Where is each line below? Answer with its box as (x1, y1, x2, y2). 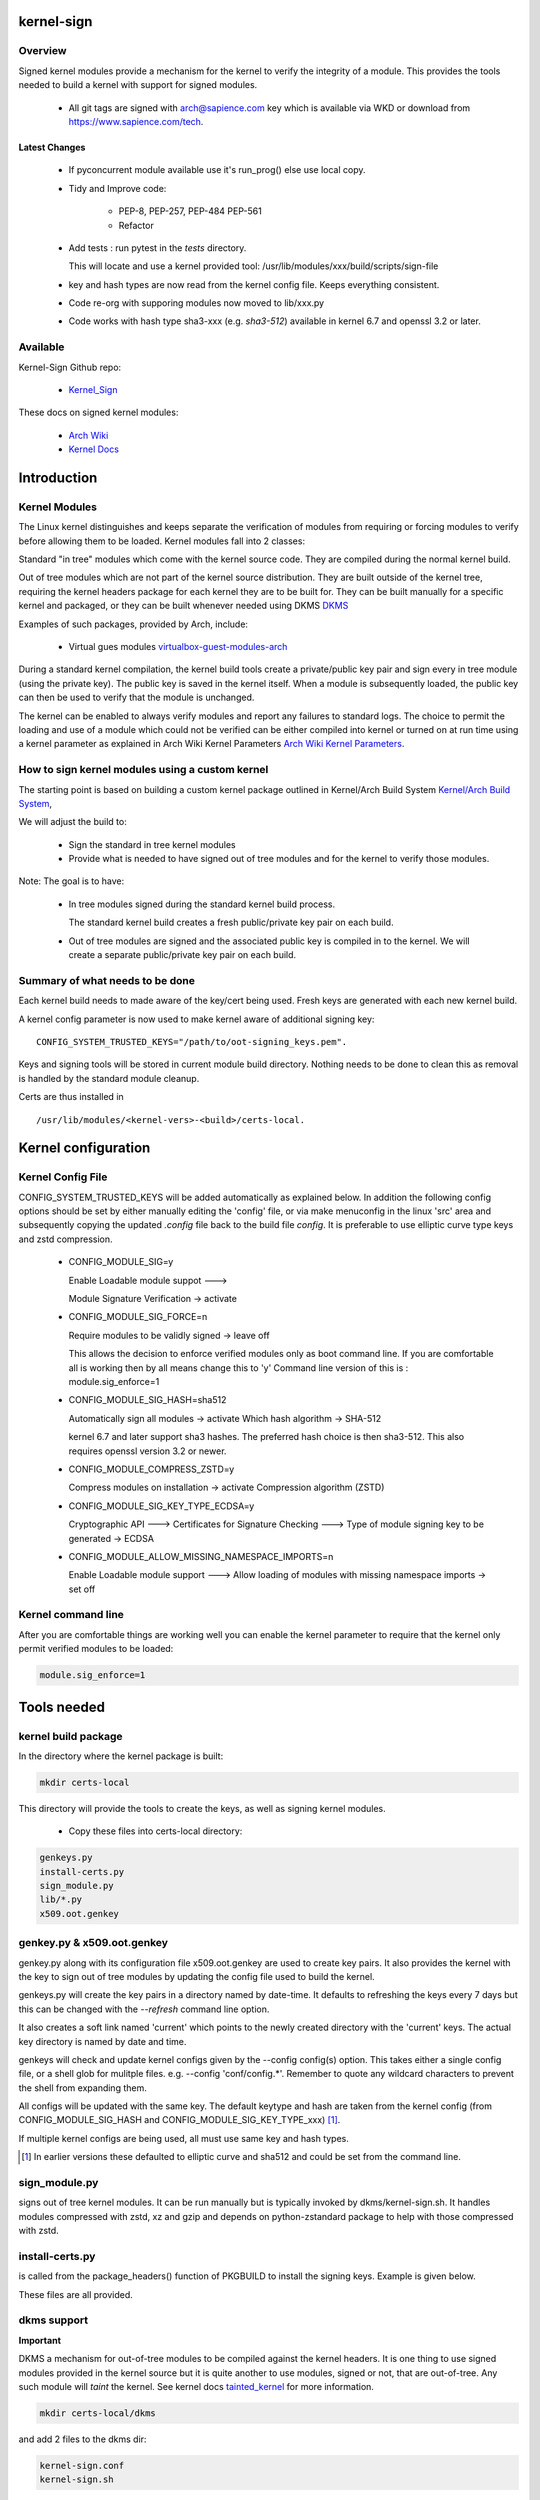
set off (68, 1583, 96, 1595)
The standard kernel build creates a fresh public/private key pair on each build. (68, 916, 394, 929)
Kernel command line (18, 1608, 125, 1622)
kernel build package (18, 1729, 124, 1743)
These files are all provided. (18, 2288, 134, 2300)
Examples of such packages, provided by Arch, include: (18, 618, 249, 630)
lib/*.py (39, 1894, 83, 1905)
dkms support (18, 2313, 89, 2327)
